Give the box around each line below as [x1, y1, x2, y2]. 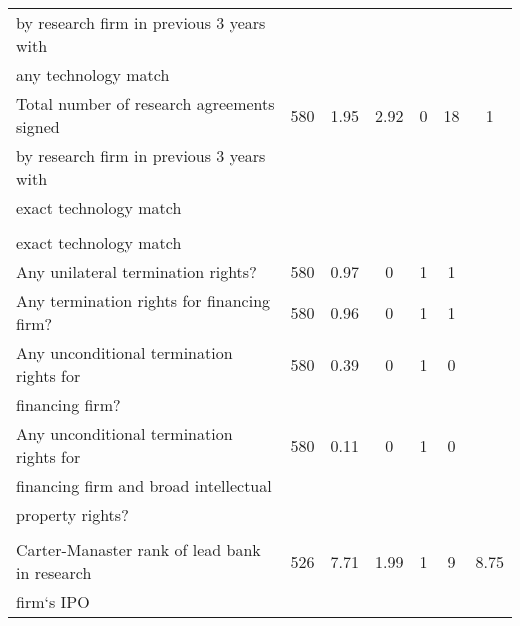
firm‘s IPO [16, 590, 90, 613]
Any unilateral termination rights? [16, 260, 257, 283]
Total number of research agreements [16, 92, 275, 115]
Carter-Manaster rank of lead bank [16, 538, 261, 561]
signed [16, 115, 60, 138]
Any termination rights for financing [16, 289, 271, 312]
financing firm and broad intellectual [16, 474, 272, 497]
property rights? [16, 503, 129, 526]
